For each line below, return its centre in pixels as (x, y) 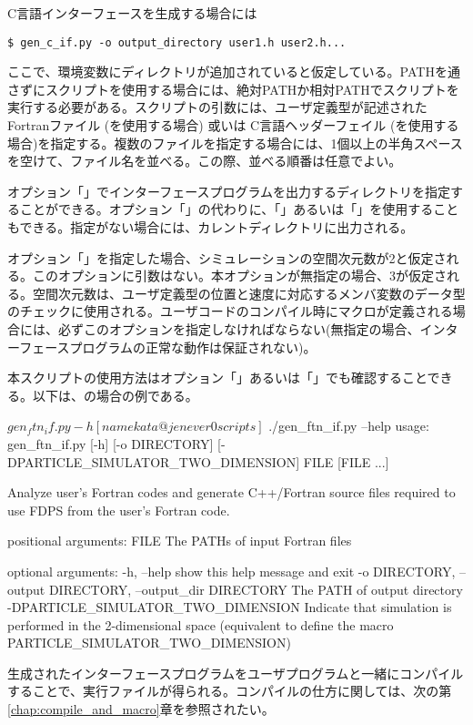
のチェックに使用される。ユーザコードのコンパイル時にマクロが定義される (230, 311)
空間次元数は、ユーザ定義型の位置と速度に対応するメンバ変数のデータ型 (249, 293)
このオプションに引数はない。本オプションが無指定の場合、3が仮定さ (239, 276)
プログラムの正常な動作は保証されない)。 (193, 347)
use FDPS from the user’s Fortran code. (119, 510)
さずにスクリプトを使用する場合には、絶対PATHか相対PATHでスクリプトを (233, 89)
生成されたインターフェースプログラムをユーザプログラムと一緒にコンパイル (236, 673)
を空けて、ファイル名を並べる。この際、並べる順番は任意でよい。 (205, 161)
